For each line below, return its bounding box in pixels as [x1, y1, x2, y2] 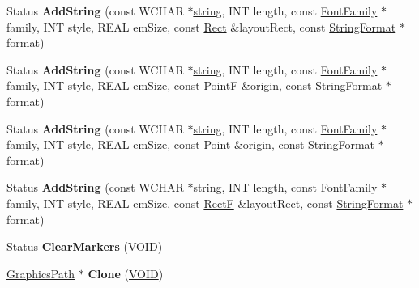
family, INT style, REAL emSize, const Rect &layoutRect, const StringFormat [6, 18, 396, 35]
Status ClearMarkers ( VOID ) [6, 238, 163, 255]
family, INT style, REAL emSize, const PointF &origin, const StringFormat [6, 77, 383, 94]
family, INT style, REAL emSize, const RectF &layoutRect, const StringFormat [6, 194, 404, 211]
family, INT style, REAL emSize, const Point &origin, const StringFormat [6, 136, 375, 153]
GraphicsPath [6, 265, 75, 282]
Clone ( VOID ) [88, 265, 164, 282]
